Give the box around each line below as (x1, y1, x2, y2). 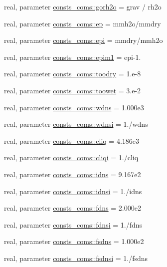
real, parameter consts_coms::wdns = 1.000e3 (4, 102, 144, 112)
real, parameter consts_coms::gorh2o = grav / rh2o (4, 1, 162, 11)
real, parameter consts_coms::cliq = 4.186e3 (4, 135, 140, 146)
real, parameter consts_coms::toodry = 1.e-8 (4, 68, 141, 79)
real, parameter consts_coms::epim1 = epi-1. (4, 51, 141, 62)
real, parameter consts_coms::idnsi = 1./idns (4, 186, 142, 196)
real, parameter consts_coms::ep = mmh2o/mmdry (4, 18, 161, 28)
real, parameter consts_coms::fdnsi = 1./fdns (4, 219, 143, 230)
